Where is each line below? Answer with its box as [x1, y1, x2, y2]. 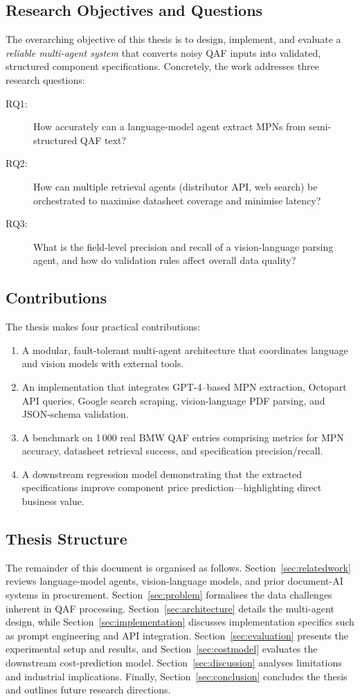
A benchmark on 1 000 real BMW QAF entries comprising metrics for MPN [21, 430, 344, 444]
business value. [21, 494, 84, 508]
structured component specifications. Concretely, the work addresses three [6, 59, 319, 73]
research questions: [6, 72, 85, 87]
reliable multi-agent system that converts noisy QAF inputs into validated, [6, 45, 321, 60]
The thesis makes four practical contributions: [6, 319, 201, 334]
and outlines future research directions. [6, 682, 171, 697]
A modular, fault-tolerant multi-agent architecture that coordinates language [21, 342, 348, 357]
